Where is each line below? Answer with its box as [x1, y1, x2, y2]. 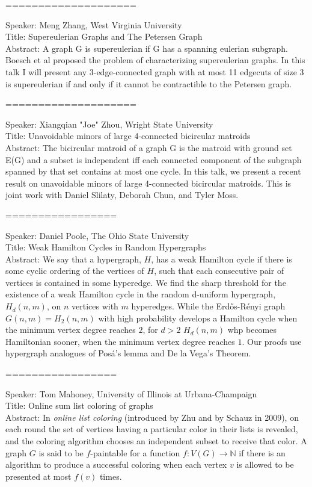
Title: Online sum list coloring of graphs [5, 399, 153, 412]
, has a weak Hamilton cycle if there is [151, 252, 292, 265]
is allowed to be [236, 458, 294, 471]
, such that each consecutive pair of [154, 264, 284, 277]
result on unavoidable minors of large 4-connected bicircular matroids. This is [5, 176, 292, 189]
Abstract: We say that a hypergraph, [5, 252, 141, 265]
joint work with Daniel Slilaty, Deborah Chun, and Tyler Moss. [5, 188, 239, 201]
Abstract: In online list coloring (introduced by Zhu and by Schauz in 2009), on [5, 411, 299, 423]
